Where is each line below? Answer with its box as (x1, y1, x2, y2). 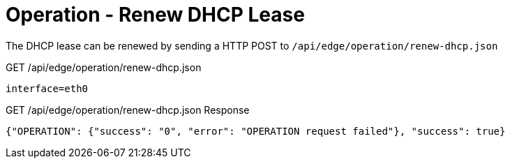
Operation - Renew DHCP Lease (6, 3, 305, 27)
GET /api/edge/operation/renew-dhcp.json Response (6, 103, 250, 116)
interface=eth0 (6, 82, 89, 94)
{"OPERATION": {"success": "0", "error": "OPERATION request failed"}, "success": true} (6, 125, 506, 137)
